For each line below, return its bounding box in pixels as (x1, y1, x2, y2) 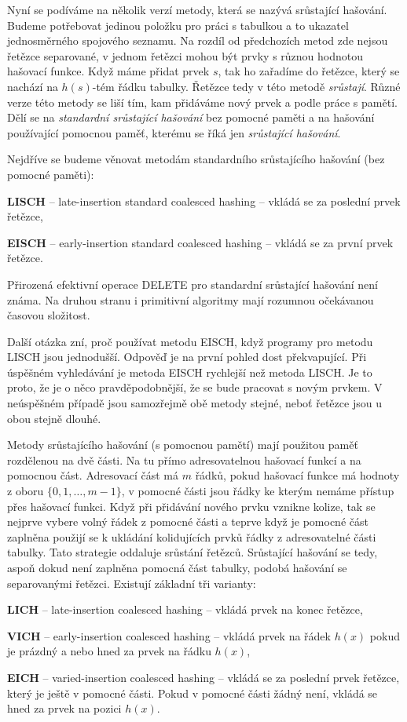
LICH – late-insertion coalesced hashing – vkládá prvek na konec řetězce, (7, 601, 363, 618)
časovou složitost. (7, 307, 90, 323)
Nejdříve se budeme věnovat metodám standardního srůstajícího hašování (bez (7, 151, 385, 167)
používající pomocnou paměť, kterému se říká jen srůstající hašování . (7, 124, 341, 140)
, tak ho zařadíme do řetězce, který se (218, 63, 400, 79)
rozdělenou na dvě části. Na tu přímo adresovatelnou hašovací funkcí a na (7, 451, 361, 468)
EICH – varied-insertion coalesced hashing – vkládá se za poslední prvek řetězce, (7, 669, 400, 685)
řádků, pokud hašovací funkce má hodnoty (195, 467, 400, 483)
